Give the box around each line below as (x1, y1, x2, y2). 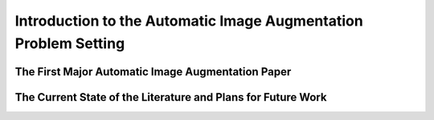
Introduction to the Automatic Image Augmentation (14, 12, 363, 30)
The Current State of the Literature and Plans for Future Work (14, 90, 327, 104)
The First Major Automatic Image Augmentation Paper (14, 65, 292, 78)
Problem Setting (14, 34, 125, 52)
